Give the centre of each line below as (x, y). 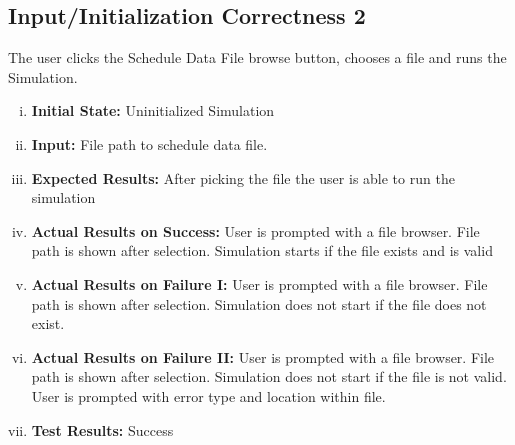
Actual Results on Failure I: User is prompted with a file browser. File (259, 283)
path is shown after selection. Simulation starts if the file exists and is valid (262, 250)
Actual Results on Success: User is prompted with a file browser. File (255, 230)
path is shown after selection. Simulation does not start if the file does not (259, 303)
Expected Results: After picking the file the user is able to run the (243, 177)
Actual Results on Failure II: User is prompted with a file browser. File (263, 356)
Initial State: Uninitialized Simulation (153, 110)
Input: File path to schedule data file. (149, 143)
